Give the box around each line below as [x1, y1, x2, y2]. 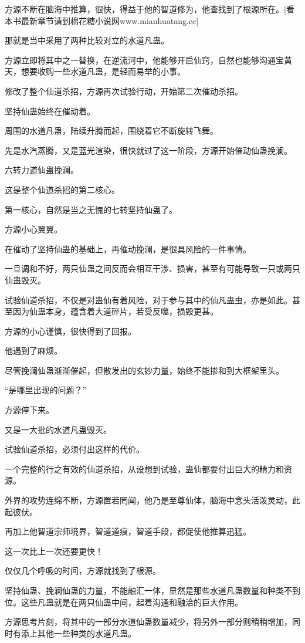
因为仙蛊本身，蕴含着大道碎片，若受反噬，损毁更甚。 [12, 305, 218, 317]
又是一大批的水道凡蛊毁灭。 [5, 423, 111, 435]
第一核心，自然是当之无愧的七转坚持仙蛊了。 [5, 203, 177, 215]
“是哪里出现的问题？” [5, 384, 87, 396]
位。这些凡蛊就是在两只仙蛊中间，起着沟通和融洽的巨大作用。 [5, 595, 243, 608]
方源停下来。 [5, 404, 54, 416]
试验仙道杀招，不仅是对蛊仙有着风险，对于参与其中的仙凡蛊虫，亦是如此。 [5, 293, 292, 306]
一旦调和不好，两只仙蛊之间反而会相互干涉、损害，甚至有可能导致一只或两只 [5, 262, 300, 275]
